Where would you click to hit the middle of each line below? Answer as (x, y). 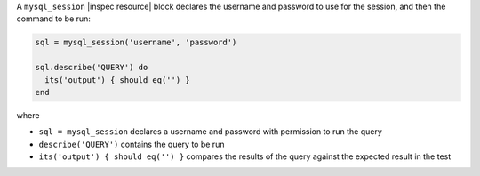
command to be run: (53, 19)
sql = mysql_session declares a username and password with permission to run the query (210, 132)
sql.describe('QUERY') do (92, 68)
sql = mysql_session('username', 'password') (136, 43)
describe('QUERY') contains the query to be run (132, 144)
